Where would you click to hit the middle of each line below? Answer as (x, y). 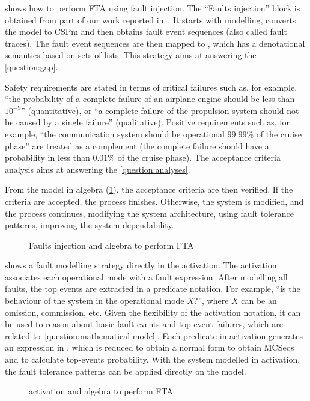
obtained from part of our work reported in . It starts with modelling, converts (150, 20)
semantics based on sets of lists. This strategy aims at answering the (131, 55)
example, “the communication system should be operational (115, 134)
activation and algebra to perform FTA (101, 391)
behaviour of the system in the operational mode (95, 300)
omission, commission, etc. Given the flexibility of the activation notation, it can (153, 312)
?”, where (211, 300)
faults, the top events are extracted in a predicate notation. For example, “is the (153, 288)
